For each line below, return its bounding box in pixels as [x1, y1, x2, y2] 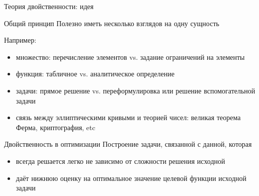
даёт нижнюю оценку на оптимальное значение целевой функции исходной [16, 172, 247, 183]
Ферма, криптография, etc [16, 122, 96, 132]
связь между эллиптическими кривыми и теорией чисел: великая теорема [16, 112, 241, 123]
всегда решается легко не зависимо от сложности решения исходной [16, 155, 225, 166]
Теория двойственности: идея [4, 1, 94, 11]
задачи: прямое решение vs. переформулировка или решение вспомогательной [16, 85, 255, 95]
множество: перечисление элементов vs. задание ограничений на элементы [16, 51, 245, 62]
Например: [4, 35, 37, 45]
